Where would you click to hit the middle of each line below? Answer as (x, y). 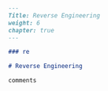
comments (22, 81)
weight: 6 (24, 23)
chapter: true (32, 30)
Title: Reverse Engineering (54, 15)
